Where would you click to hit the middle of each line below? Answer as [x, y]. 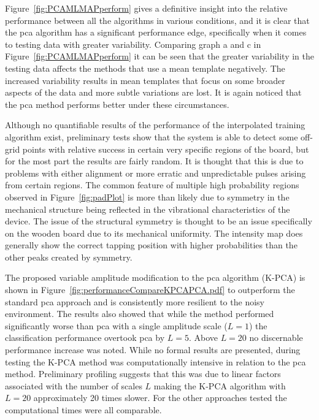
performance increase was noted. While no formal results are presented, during [153, 350]
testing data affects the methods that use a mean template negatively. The [145, 68]
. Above [203, 338]
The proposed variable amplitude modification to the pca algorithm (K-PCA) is [155, 277]
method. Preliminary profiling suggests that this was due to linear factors [143, 374]
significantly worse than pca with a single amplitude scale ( [116, 325]
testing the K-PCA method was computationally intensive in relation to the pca [156, 361]
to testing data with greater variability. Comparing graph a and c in [133, 44]
